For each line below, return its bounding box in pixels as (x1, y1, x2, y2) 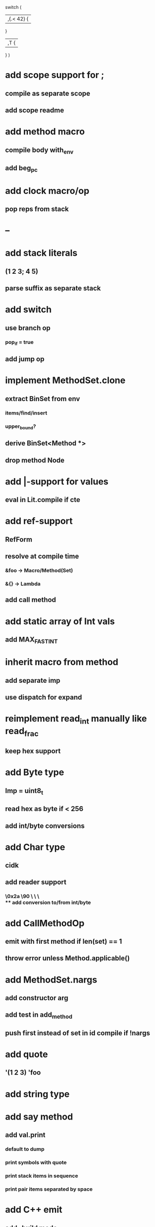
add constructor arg (5, 993, 69, 1002)
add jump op (5, 355, 45, 363)
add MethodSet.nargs (5, 974, 97, 985)
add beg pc (5, 164, 38, 173)
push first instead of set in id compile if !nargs (5, 1029, 151, 1037)
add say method (5, 1111, 73, 1122)
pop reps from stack (5, 205, 69, 213)
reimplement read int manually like (5, 713, 147, 726)
